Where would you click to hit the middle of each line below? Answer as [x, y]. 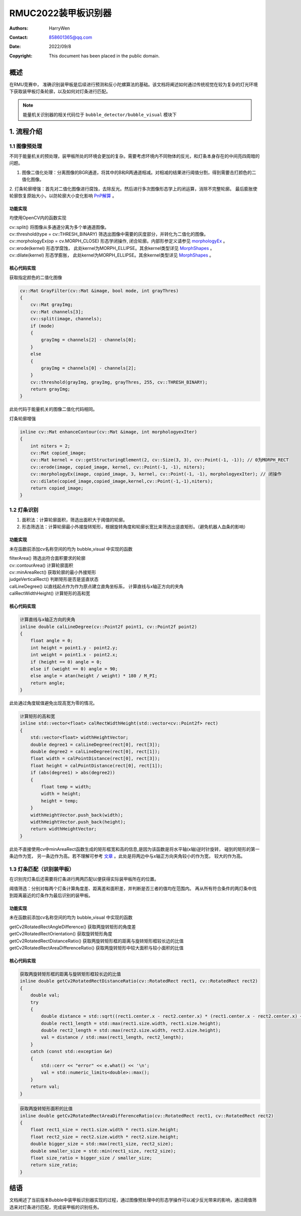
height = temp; [60, 801]
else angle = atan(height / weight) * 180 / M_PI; [94, 676]
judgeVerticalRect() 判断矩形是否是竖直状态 [54, 579]
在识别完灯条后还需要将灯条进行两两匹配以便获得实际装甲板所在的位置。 [84, 879]
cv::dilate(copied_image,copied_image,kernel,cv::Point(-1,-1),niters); [122, 481]
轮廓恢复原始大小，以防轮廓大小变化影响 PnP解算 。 [63, 196]
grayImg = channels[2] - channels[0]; [89, 340]
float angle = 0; [52, 641]
